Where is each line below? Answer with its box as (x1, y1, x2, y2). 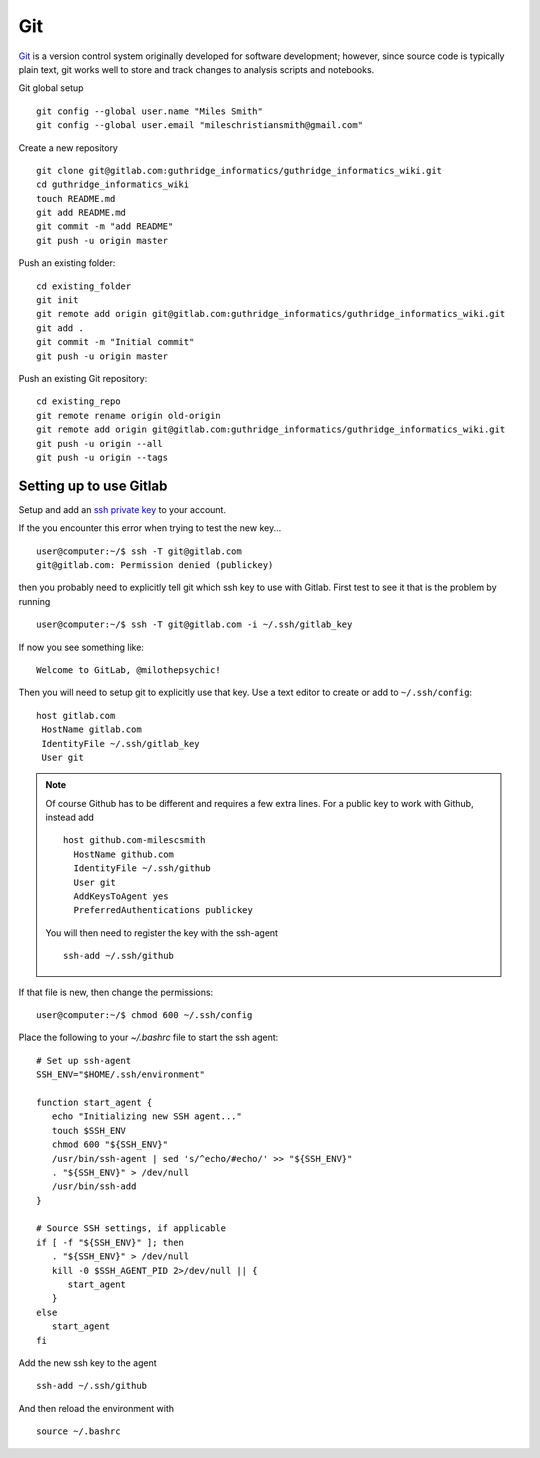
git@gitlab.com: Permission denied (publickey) (36, 560, 274, 570)
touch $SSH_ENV (51, 1125, 127, 1136)
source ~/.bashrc (36, 1426, 121, 1437)
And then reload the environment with (18, 1402, 175, 1414)
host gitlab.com (36, 710, 116, 721)
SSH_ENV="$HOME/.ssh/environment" (36, 1069, 205, 1080)
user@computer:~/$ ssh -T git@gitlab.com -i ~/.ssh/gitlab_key (36, 619, 353, 630)
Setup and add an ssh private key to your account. (18, 503, 227, 515)
